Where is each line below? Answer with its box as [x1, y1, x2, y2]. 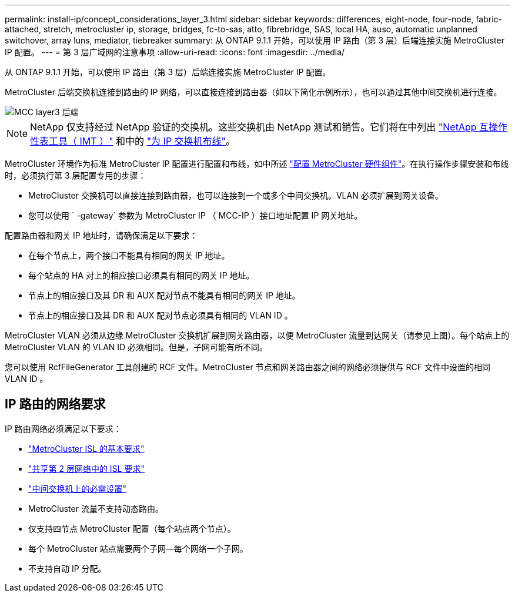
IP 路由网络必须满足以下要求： [5, 423, 122, 434]
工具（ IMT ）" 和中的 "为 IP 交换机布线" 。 [49, 135, 236, 147]
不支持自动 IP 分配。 [28, 563, 106, 573]
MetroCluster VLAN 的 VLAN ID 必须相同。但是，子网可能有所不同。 [5, 342, 268, 352]
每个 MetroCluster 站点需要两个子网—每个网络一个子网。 [28, 543, 248, 554]
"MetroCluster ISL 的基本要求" [28, 443, 145, 454]
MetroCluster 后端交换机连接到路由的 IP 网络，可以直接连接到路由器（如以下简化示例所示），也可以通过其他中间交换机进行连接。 [5, 87, 502, 97]
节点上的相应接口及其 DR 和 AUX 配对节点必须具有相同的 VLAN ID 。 [28, 310, 293, 320]
